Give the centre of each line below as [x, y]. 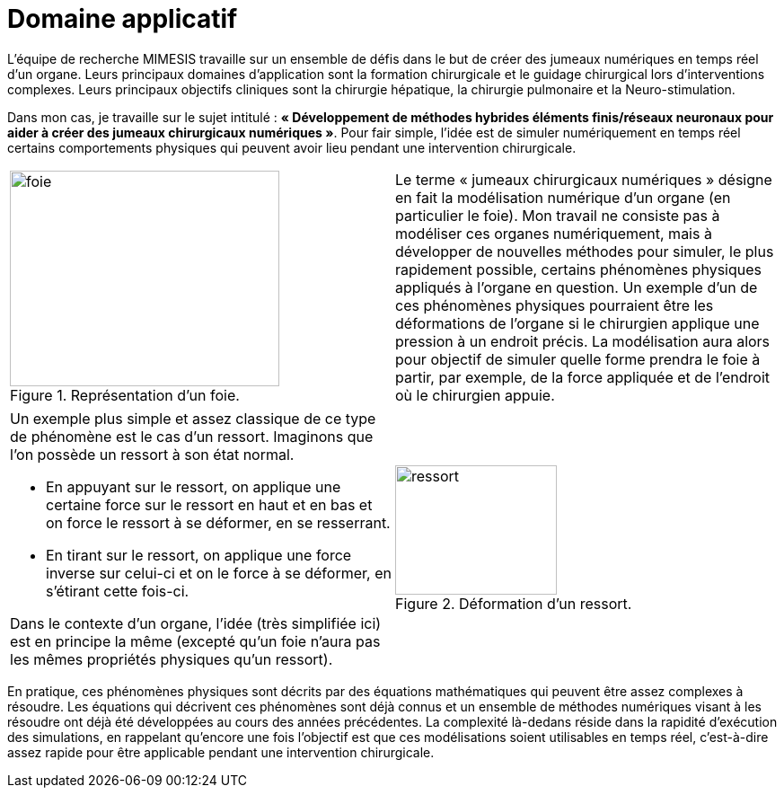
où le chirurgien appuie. [475, 395]
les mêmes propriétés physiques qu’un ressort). [172, 659]
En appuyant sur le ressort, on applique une [194, 486]
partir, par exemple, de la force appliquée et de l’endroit [582, 377]
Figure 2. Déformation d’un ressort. [514, 603]
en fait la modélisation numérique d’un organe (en [563, 197]
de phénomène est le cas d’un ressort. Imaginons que [192, 436]
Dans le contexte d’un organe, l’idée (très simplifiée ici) [196, 623]
